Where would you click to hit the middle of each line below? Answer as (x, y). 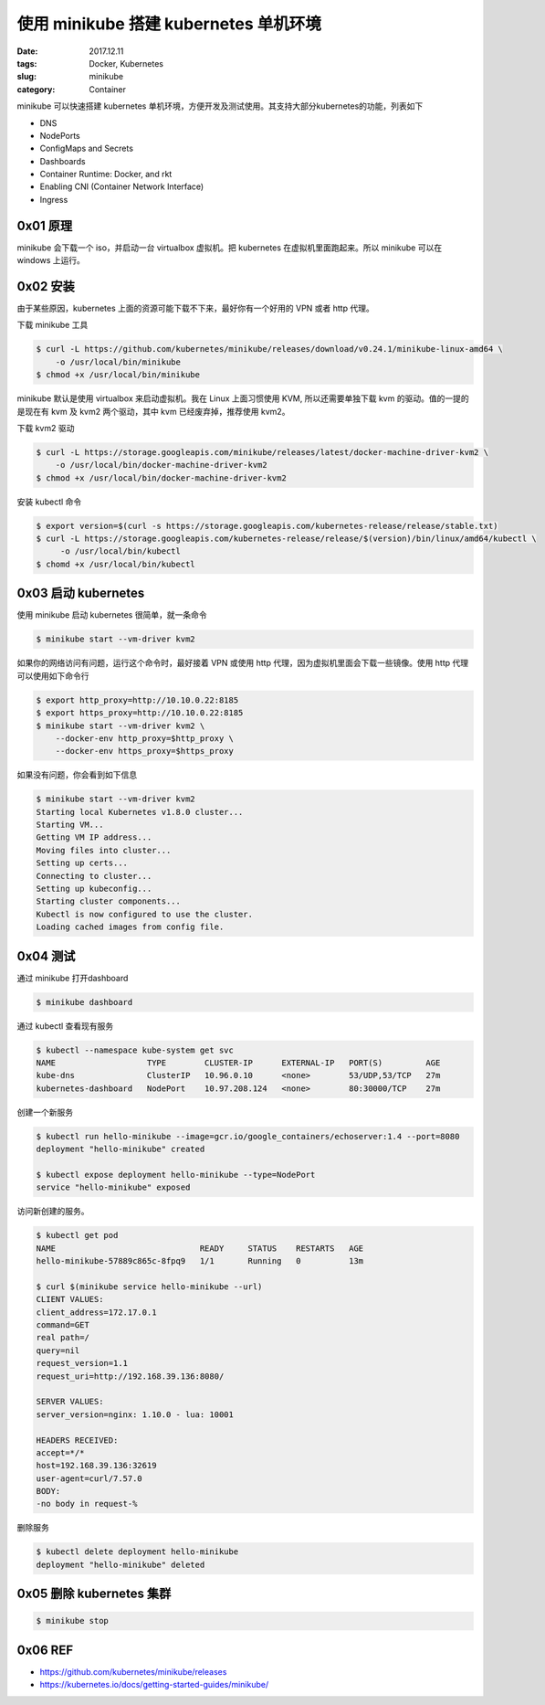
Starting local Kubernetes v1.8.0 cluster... (140, 812)
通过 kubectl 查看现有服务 (65, 1026)
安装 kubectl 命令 (49, 502)
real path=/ (63, 1338)
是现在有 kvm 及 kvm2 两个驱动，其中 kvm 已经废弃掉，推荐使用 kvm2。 (153, 411)
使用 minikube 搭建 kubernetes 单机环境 (169, 24)
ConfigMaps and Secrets (87, 148)
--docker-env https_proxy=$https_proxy (145, 751)
